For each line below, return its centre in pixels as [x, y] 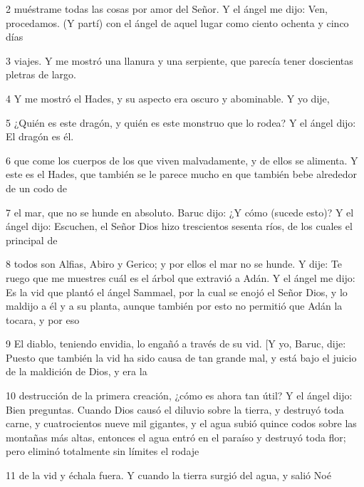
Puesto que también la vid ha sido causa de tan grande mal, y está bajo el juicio [181, 357]
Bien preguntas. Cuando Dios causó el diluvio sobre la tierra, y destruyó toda [175, 409]
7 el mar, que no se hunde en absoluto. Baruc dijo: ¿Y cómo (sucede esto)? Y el [180, 212]
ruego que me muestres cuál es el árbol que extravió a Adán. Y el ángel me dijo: [181, 277]
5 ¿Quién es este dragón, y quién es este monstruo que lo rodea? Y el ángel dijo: [181, 122]
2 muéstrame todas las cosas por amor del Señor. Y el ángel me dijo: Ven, [167, 9]
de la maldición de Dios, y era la [77, 371]
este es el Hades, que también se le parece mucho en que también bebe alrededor [182, 174]
